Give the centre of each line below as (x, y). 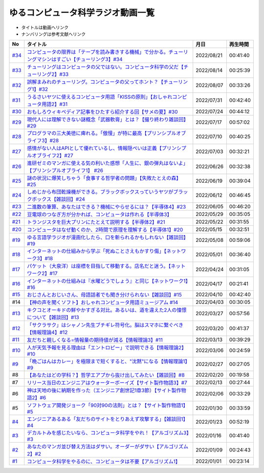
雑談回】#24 (71, 199)
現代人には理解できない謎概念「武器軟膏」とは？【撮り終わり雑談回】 (108, 120)
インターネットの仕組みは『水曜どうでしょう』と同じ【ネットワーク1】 (108, 281)
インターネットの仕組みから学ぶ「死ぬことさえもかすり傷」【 (97, 251)
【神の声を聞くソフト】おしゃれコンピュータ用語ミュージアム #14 (103, 302)
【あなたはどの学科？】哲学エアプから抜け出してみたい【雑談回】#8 (106, 375)
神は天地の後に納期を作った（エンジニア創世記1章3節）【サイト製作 (104, 390)
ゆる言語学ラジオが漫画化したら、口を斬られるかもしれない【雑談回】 (108, 237)
